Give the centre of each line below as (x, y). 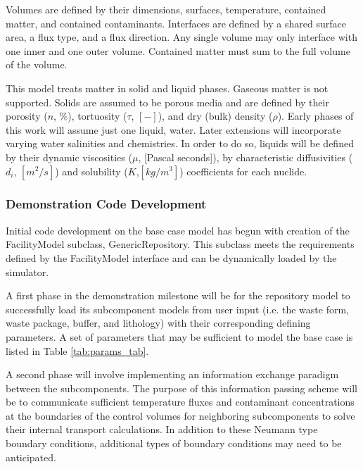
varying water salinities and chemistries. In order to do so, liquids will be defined (180, 143)
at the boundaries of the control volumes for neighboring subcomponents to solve (180, 415)
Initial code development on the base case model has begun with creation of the (178, 230)
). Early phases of (316, 116)
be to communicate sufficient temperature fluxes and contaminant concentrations (180, 402)
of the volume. (37, 64)
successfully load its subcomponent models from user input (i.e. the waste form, (177, 309)
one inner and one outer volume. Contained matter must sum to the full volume (178, 50)
